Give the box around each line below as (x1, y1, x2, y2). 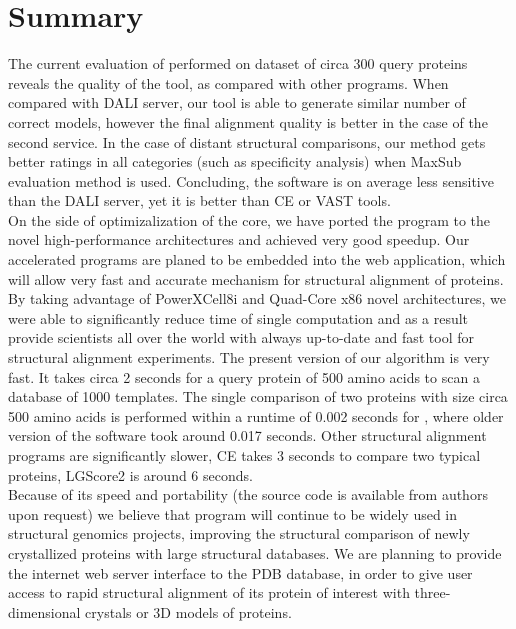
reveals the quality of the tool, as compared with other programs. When (8, 72, 449, 93)
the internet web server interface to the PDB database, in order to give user (8, 562, 473, 583)
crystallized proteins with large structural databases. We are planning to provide (8, 542, 502, 563)
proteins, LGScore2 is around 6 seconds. (8, 464, 253, 485)
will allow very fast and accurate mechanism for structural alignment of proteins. (8, 268, 504, 289)
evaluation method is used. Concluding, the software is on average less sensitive (8, 170, 494, 191)
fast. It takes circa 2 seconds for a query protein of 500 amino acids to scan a (8, 366, 480, 387)
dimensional (8, 601, 81, 622)
